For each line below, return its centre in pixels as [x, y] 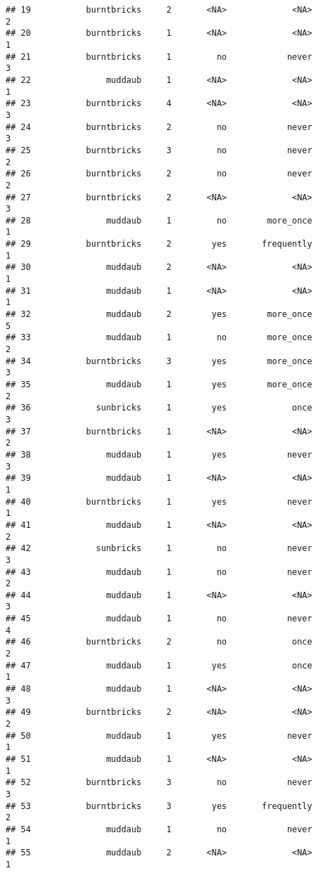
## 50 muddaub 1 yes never [159, 736]
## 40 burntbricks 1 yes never [159, 502]
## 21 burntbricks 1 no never [159, 57]
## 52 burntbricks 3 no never [159, 783]
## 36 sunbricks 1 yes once [159, 408]
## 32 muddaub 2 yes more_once [159, 315]
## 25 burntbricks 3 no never [159, 150]
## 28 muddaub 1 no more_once [159, 220]
